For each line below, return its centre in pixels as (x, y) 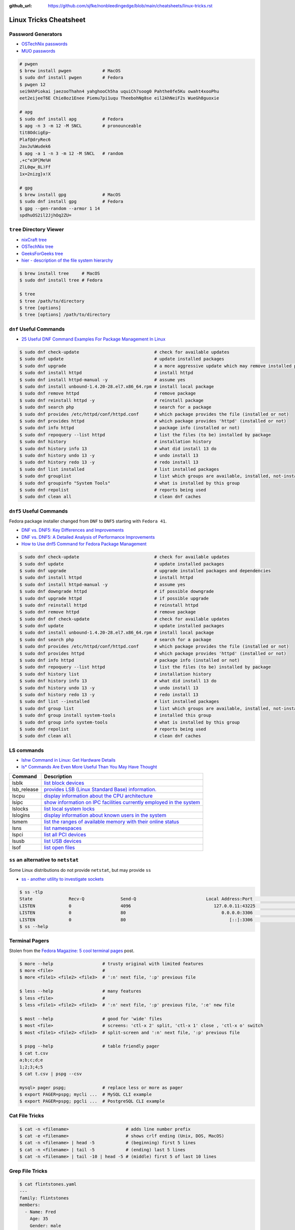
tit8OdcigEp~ (35, 133)
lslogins (21, 815)
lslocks (20, 808)
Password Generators (36, 34)
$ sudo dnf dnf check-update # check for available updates (124, 619)
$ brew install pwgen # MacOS (70, 71)
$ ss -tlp (31, 892)
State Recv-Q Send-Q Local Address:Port (136, 899)
